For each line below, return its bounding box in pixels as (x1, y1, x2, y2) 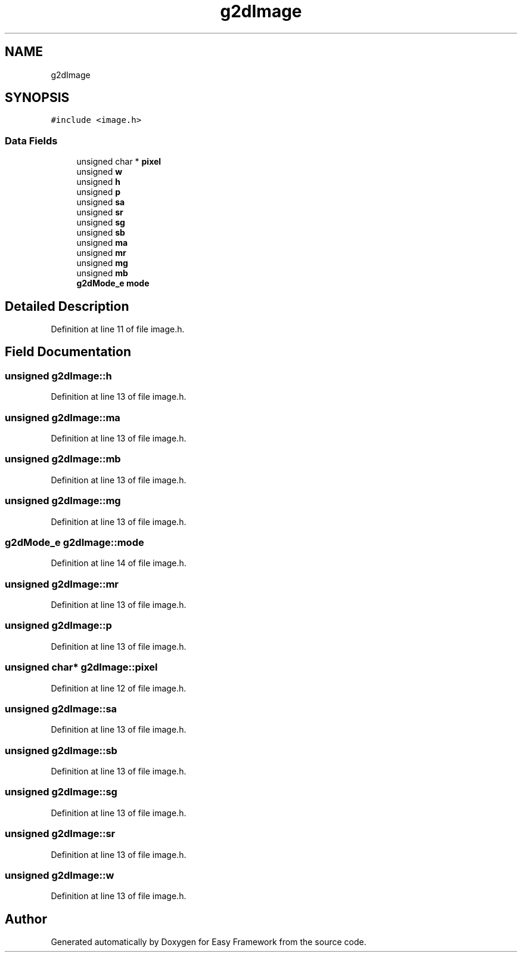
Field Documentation (5, 344, 131, 360)
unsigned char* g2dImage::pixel (5, 661, 158, 674)
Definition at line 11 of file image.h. (51, 324, 185, 335)
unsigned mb (76, 268, 128, 279)
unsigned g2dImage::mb (5, 453, 121, 465)
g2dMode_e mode (76, 278, 150, 289)
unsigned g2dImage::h (5, 369, 112, 382)
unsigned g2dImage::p (5, 619, 112, 632)
